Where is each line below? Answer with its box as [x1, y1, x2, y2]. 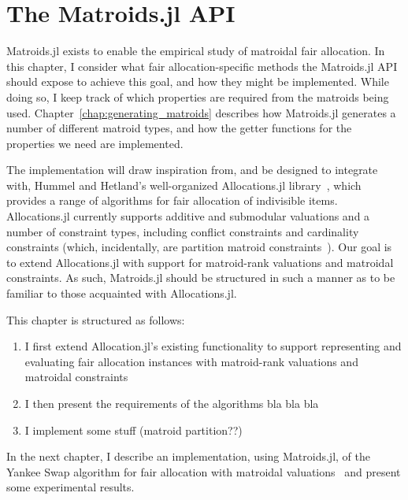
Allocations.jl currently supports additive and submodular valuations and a [6, 208, 370, 224]
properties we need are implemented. [6, 135, 184, 151]
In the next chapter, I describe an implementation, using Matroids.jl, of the [6, 448, 370, 465]
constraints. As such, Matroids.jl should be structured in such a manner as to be [6, 269, 395, 286]
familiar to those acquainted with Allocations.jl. [6, 285, 237, 302]
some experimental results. [6, 479, 135, 495]
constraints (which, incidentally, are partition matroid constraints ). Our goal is [6, 239, 392, 255]
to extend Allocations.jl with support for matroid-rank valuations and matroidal [6, 254, 394, 270]
